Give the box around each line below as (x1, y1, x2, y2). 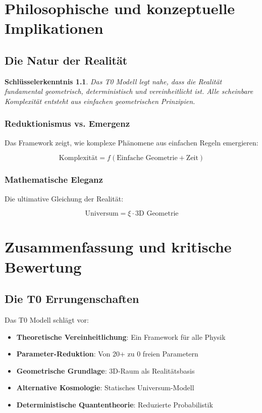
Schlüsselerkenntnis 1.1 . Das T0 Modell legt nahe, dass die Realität (5, 76, 222, 86)
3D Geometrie (135, 210, 179, 218)
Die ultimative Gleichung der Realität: (5, 193, 124, 203)
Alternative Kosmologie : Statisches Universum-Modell (16, 382, 194, 393)
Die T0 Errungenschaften (5, 291, 139, 306)
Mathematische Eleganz (5, 173, 103, 186)
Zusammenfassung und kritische (5, 236, 232, 257)
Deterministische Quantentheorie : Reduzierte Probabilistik (16, 399, 213, 409)
